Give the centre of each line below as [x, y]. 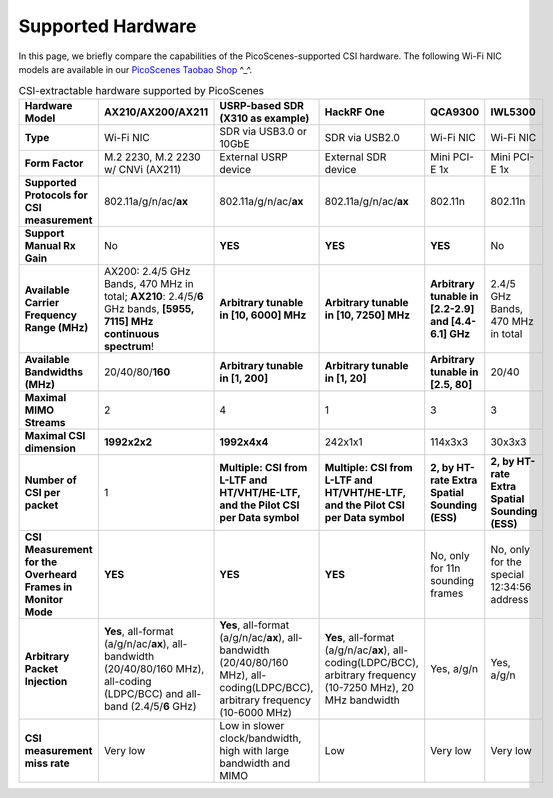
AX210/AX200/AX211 [156, 112]
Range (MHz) [56, 327]
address [509, 599]
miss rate [47, 763]
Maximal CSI [55, 435]
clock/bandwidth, [260, 738]
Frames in [48, 587]
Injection [46, 681]
